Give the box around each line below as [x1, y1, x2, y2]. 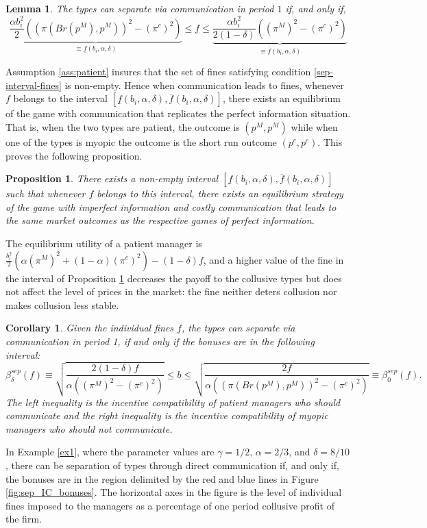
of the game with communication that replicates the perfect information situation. [5, 106, 351, 121]
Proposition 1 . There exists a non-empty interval [5, 171, 219, 186]
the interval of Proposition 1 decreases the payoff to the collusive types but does [5, 271, 342, 285]
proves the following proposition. [5, 148, 143, 162]
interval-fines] [5, 77, 62, 92]
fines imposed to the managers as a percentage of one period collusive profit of [5, 498, 335, 512]
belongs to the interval [13, 91, 108, 105]
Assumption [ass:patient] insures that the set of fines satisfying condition [5, 64, 311, 79]
